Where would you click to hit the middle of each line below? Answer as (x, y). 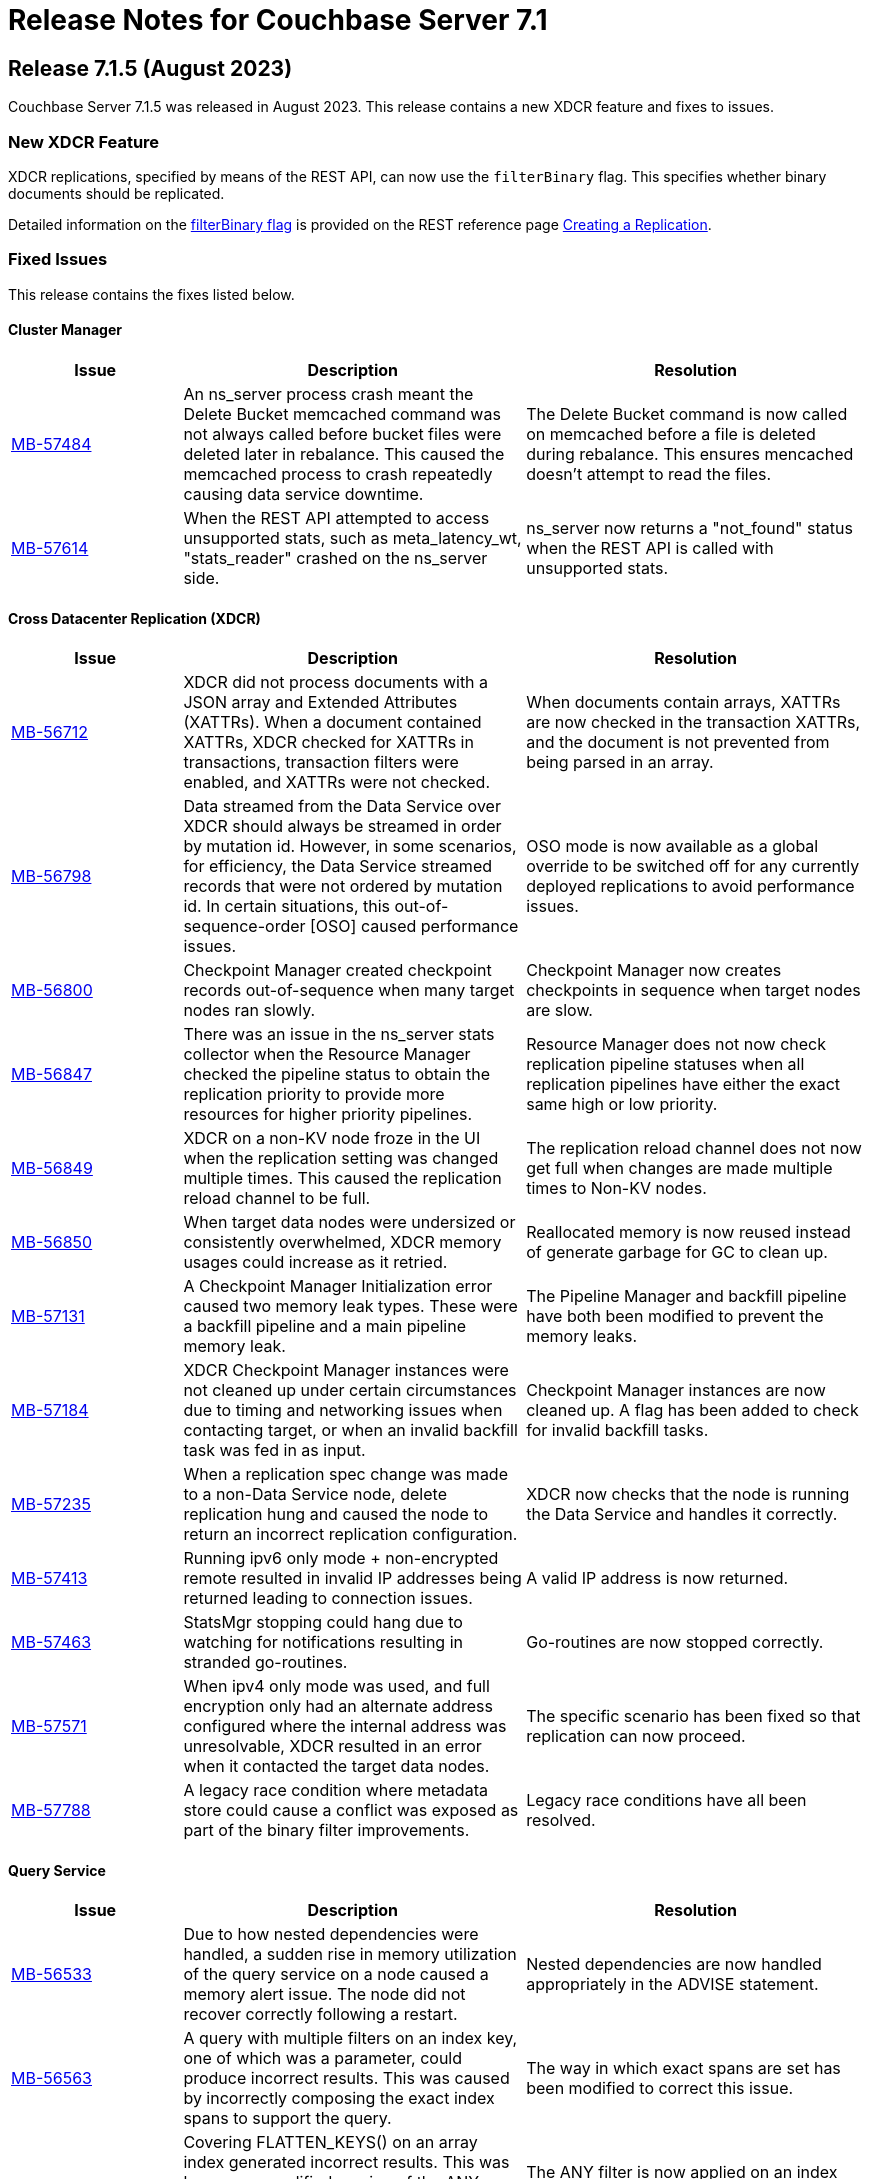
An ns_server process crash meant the (328, 393)
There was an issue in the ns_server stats (339, 1034)
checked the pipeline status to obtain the (336, 1074)
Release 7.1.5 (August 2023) (150, 68)
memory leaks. (582, 1336)
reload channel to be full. (277, 1198)
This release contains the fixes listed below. (151, 294)
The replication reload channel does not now (694, 1148)
